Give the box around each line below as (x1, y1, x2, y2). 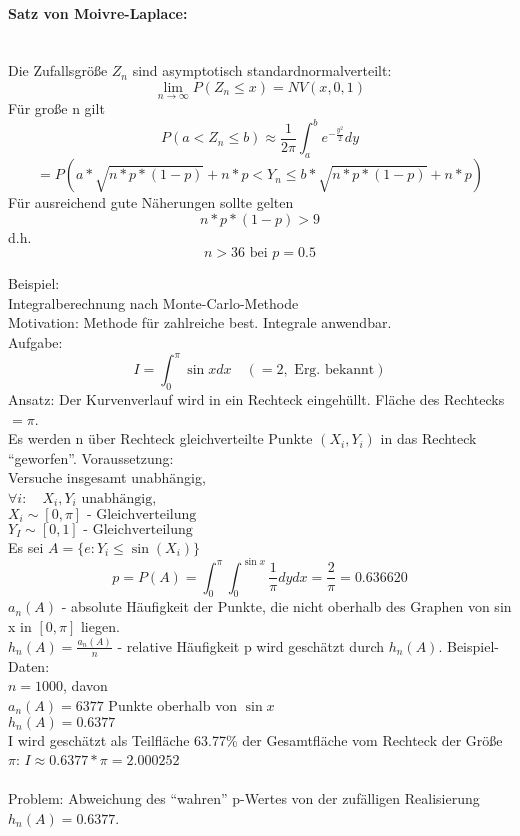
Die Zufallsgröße (8, 60, 108, 81)
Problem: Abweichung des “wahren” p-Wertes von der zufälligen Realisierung (8, 788, 480, 809)
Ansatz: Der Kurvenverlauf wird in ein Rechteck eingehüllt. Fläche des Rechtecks (8, 388, 505, 409)
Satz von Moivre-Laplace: (8, 2, 188, 23)
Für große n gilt (8, 98, 105, 119)
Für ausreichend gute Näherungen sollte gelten (8, 192, 294, 213)
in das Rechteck (380, 428, 477, 449)
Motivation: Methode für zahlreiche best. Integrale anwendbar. (8, 312, 392, 333)
